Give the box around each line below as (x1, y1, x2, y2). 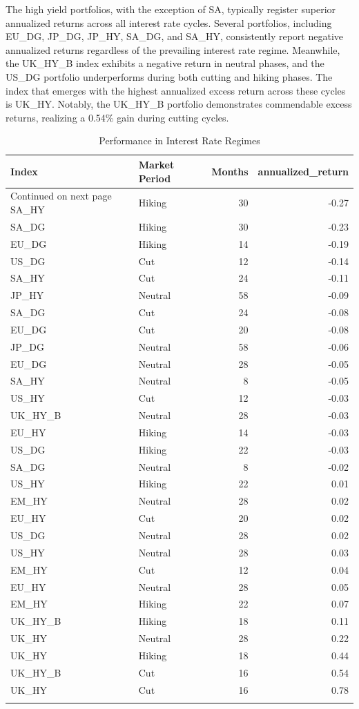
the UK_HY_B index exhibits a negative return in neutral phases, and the (6, 56, 324, 70)
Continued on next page (10, 188, 112, 203)
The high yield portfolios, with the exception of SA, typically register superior (6, 2, 336, 16)
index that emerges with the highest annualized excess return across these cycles (6, 83, 346, 97)
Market (138, 157, 175, 171)
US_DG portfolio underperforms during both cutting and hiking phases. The (6, 69, 333, 84)
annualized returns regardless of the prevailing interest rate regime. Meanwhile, (6, 42, 340, 57)
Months (211, 164, 249, 178)
